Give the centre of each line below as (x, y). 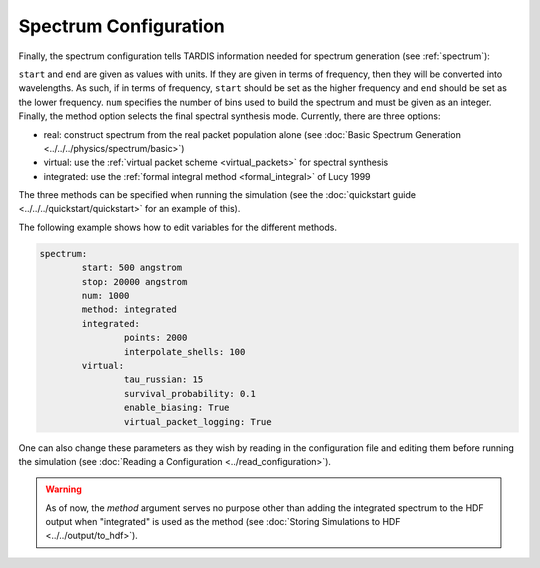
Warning (63, 489)
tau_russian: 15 (163, 379)
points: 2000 (155, 338)
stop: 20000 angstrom (134, 281)
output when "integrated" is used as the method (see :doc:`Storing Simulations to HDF (223, 522)
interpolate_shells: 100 (184, 351)
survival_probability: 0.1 (190, 393)
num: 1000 (105, 295)
